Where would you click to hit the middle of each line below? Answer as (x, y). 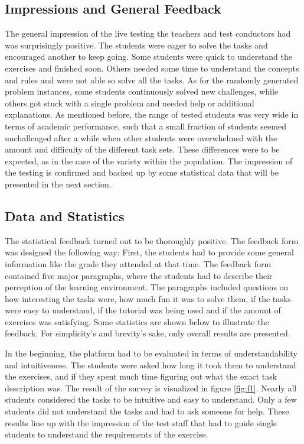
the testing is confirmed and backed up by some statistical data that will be (142, 172)
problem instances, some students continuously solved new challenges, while (142, 91)
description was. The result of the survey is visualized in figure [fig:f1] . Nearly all (151, 388)
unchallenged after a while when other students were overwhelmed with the (141, 137)
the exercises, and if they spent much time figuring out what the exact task (141, 376)
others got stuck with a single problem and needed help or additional (130, 103)
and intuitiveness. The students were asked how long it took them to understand (151, 364)
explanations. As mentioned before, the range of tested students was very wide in (152, 114)
